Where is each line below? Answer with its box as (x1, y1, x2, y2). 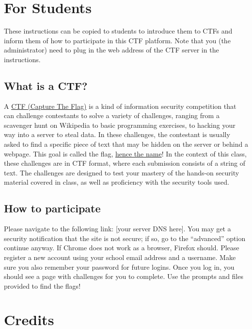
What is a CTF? (4, 78, 88, 93)
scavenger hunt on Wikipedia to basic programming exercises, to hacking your (4, 120, 236, 130)
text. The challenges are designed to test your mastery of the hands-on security (4, 167, 239, 177)
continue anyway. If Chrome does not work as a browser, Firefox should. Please (4, 242, 239, 253)
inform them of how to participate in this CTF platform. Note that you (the (4, 35, 231, 45)
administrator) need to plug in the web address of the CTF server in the (4, 45, 219, 55)
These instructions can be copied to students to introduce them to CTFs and (4, 26, 233, 36)
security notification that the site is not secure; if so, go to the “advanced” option (4, 233, 246, 243)
